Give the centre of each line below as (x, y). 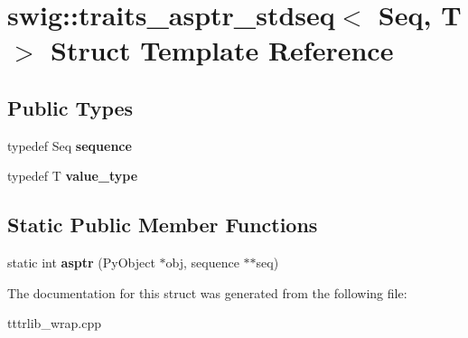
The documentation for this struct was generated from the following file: (207, 292)
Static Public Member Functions (163, 225)
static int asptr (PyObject (81, 263)
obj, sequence (202, 263)
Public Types (70, 107)
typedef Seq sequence (70, 145)
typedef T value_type (73, 176)
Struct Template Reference (222, 50)
